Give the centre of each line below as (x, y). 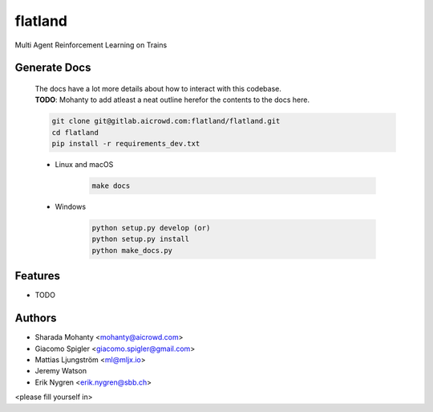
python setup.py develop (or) (151, 228)
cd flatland (75, 132)
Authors (36, 318)
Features (37, 276)
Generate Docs (53, 68)
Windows (71, 207)
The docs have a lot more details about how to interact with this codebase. (158, 88)
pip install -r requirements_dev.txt (126, 144)
